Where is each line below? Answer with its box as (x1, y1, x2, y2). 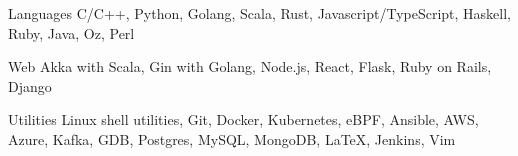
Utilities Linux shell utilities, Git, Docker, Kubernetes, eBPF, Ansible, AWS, (8, 109, 479, 130)
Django (8, 75, 52, 96)
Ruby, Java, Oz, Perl (8, 22, 135, 43)
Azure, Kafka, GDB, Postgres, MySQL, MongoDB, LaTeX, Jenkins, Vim (8, 128, 456, 149)
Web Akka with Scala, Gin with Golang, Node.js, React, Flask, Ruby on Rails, (8, 56, 492, 77)
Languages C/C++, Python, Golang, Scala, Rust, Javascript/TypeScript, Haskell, (8, 3, 511, 23)
